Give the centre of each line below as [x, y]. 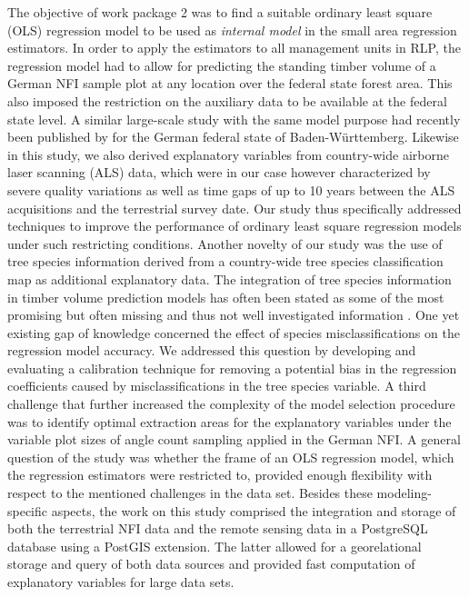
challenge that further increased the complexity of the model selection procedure [231, 404]
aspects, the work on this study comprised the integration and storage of [254, 510]
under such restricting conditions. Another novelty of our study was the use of [225, 243]
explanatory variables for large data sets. [121, 582]
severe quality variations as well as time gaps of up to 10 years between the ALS [231, 189]
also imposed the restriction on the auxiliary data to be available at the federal [227, 100]
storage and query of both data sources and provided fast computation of [211, 564]
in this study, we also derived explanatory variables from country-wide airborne [228, 154]
